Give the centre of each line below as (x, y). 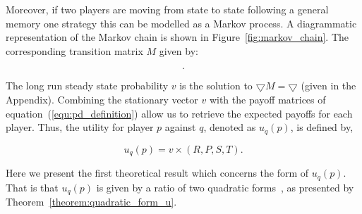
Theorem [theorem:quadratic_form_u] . (91, 201)
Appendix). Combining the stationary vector (102, 99)
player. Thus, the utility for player (80, 127)
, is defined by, (322, 127)
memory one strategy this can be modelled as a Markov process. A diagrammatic (181, 23)
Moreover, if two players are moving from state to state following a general (167, 9)
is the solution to (216, 86)
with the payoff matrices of (267, 99)
